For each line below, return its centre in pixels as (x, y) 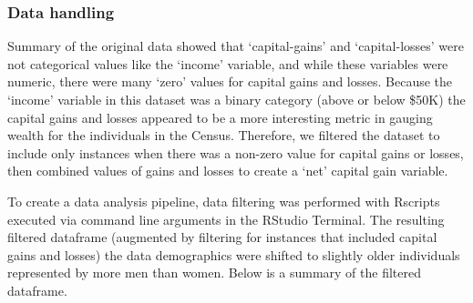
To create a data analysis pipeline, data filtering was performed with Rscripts (224, 201)
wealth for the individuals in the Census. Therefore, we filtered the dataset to (224, 135)
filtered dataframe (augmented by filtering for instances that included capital (222, 237)
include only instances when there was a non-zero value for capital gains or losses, (236, 152)
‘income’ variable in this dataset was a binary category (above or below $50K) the (236, 99)
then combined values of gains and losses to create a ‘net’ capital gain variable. (228, 171)
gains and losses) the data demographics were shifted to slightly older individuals (234, 254)
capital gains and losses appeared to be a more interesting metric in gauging (220, 117)
